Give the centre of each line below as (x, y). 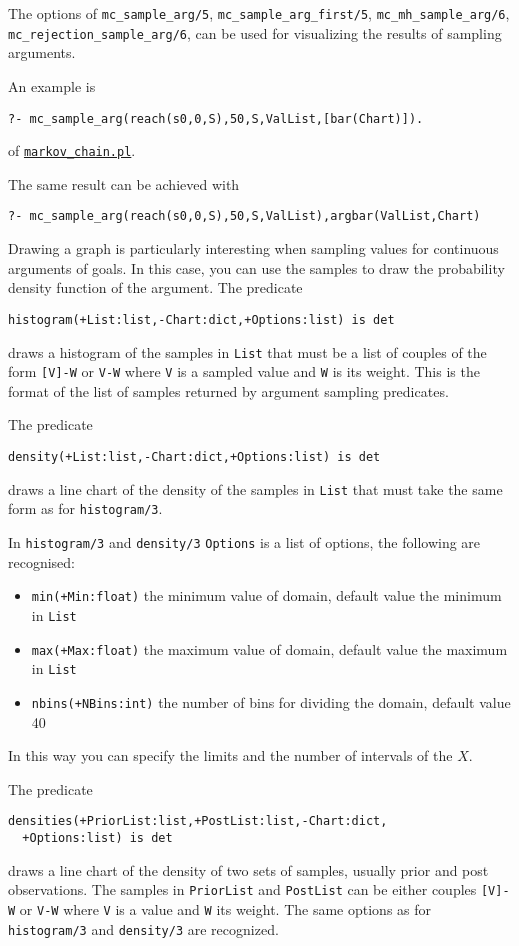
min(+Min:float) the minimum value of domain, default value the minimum (266, 595)
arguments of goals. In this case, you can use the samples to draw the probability (256, 267)
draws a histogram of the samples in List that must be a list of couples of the (247, 351)
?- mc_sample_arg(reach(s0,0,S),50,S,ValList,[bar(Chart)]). (216, 118)
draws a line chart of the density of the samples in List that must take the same (255, 488)
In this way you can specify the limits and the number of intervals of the (230, 755)
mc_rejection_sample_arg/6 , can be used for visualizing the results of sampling (255, 32)
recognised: (42, 561)
